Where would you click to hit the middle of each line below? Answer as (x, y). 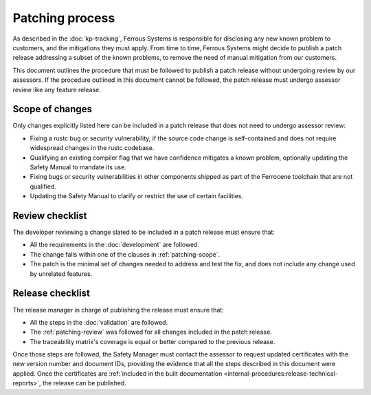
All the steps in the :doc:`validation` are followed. (99, 322)
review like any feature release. (57, 89)
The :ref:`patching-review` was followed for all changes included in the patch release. (151, 332)
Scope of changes (53, 109)
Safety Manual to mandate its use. (78, 167)
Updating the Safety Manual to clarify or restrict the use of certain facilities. (137, 196)
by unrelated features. (61, 274)
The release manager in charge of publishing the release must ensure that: (119, 310)
